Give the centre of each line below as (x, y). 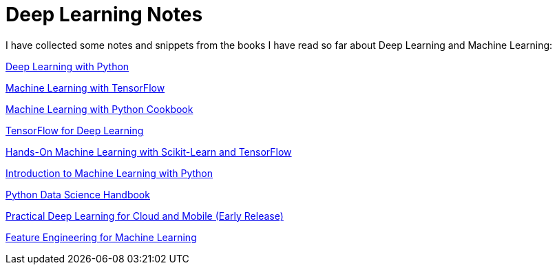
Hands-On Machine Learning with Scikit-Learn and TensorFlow (149, 152)
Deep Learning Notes (104, 14)
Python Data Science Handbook (78, 194)
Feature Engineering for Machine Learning (101, 237)
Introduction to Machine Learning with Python (109, 173)
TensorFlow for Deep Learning (75, 130)
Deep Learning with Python (67, 66)
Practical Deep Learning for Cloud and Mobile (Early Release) (145, 216)
